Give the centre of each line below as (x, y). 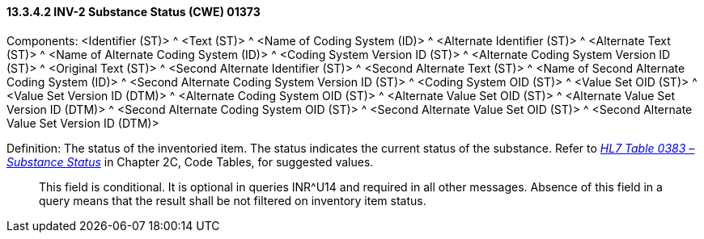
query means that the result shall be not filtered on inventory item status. (233, 200)
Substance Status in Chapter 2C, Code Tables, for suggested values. (190, 161)
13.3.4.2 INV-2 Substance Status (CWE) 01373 (134, 12)
